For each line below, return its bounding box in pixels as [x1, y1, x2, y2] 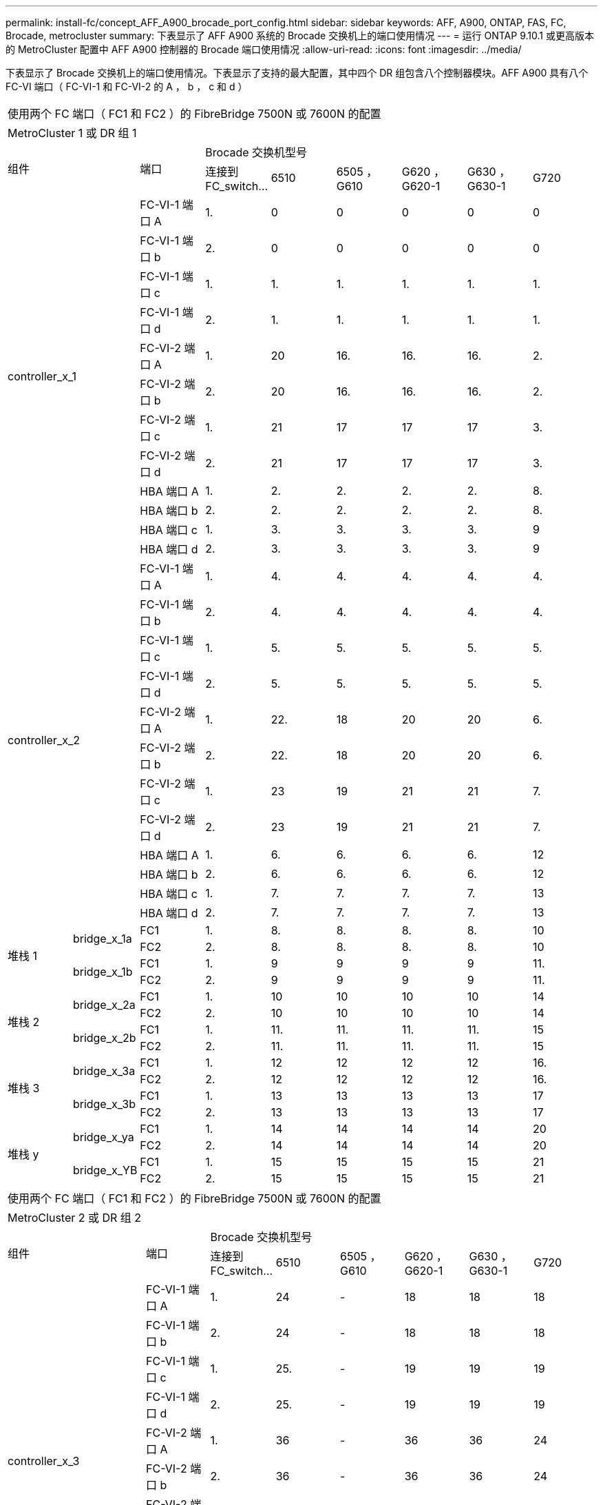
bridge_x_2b [72, 1031, 136, 1045]
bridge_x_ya [72, 1130, 134, 1144]
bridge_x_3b [72, 1097, 136, 1111]
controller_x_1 [8, 369, 76, 383]
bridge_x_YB [72, 1163, 138, 1177]
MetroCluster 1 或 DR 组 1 [8, 126, 137, 140]
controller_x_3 [8, 1454, 80, 1468]
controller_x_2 [8, 733, 80, 747]
